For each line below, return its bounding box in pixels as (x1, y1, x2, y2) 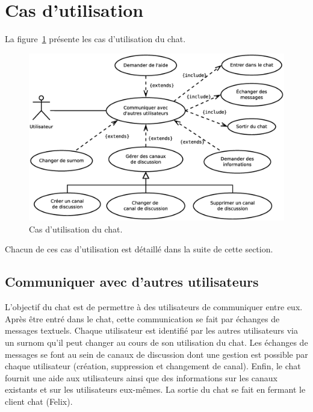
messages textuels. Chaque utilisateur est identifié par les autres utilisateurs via (5, 324, 299, 337)
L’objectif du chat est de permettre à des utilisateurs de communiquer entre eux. (5, 301, 303, 313)
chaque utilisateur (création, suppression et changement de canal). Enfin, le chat (5, 360, 301, 372)
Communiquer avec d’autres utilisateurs (5, 272, 259, 291)
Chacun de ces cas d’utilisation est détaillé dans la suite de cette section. (5, 243, 273, 255)
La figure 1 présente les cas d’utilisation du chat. (5, 33, 186, 45)
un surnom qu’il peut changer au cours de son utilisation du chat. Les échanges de (5, 336, 308, 348)
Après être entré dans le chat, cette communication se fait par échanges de (5, 312, 280, 325)
